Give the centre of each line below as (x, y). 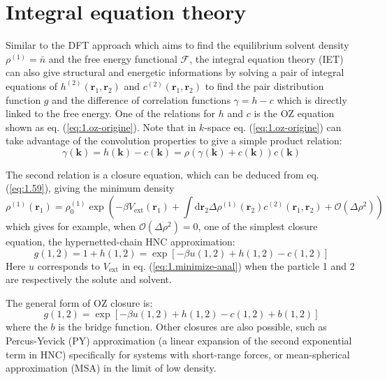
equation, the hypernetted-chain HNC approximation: (121, 242)
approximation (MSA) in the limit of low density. (111, 368)
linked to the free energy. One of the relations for (111, 113)
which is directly (312, 99)
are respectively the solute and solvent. (89, 279)
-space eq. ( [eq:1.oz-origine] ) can (273, 127)
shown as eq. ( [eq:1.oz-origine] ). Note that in (101, 127)
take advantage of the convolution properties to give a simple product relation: (174, 140)
